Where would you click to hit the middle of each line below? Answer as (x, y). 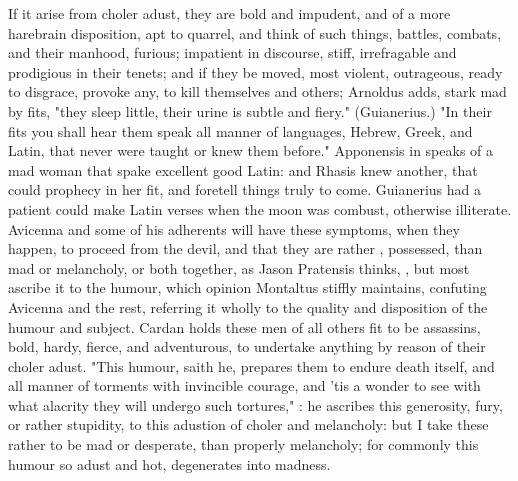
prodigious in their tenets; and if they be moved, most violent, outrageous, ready (255, 71)
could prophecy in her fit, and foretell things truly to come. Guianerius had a (245, 189)
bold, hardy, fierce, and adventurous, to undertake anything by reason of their (247, 346)
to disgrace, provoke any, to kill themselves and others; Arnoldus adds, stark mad (257, 91)
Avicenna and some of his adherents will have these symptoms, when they (234, 228)
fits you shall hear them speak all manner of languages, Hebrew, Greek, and (240, 130)
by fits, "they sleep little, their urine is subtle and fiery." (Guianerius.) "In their (250, 110)
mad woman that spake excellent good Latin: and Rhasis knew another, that (243, 169)
